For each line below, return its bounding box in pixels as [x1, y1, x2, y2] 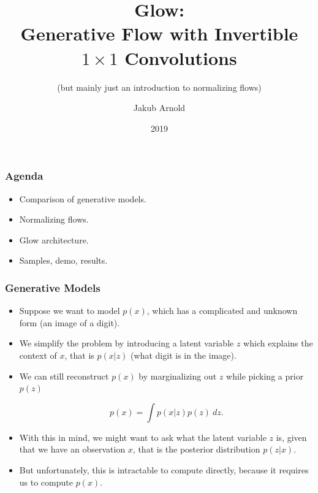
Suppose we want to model [19, 304, 120, 317]
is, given [276, 430, 307, 443]
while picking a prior [226, 369, 304, 382]
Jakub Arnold [133, 101, 186, 114]
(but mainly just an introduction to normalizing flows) [57, 80, 262, 93]
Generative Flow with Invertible [20, 21, 298, 46]
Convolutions [124, 45, 237, 70]
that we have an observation [19, 443, 126, 456]
